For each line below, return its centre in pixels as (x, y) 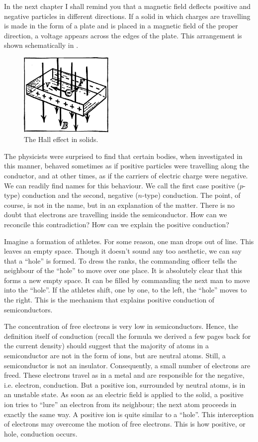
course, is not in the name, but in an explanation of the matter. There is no (119, 205)
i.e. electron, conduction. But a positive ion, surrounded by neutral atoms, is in (125, 384)
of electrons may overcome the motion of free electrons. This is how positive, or (125, 424)
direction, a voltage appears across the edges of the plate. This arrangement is (123, 35)
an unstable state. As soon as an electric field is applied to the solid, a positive (124, 394)
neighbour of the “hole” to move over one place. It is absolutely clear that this (123, 270)
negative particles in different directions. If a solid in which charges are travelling (127, 16)
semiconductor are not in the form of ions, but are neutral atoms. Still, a (115, 356)
